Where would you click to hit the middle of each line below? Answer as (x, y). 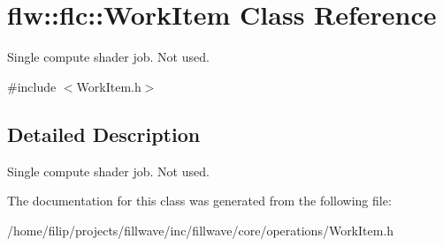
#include (32, 86)
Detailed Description (104, 134)
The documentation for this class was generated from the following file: (199, 201)
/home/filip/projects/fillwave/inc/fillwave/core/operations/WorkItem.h (201, 230)
